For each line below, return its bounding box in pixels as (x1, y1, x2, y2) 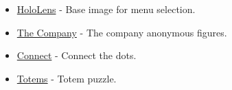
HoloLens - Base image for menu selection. (16, 2, 196, 16)
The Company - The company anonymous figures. (16, 25, 227, 39)
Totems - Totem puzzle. (16, 71, 117, 85)
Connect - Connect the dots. (16, 48, 137, 63)
